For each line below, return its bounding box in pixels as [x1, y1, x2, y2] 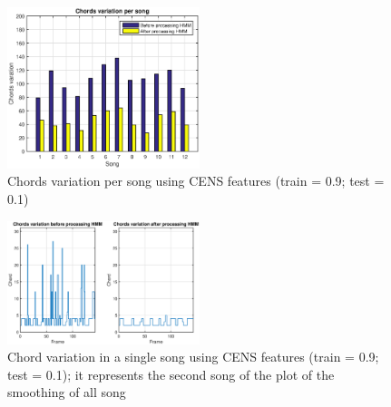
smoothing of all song [7, 383, 126, 402]
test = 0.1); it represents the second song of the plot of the [7, 364, 335, 383]
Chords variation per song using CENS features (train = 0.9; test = [7, 171, 385, 190]
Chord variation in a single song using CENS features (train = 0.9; [7, 347, 379, 366]
